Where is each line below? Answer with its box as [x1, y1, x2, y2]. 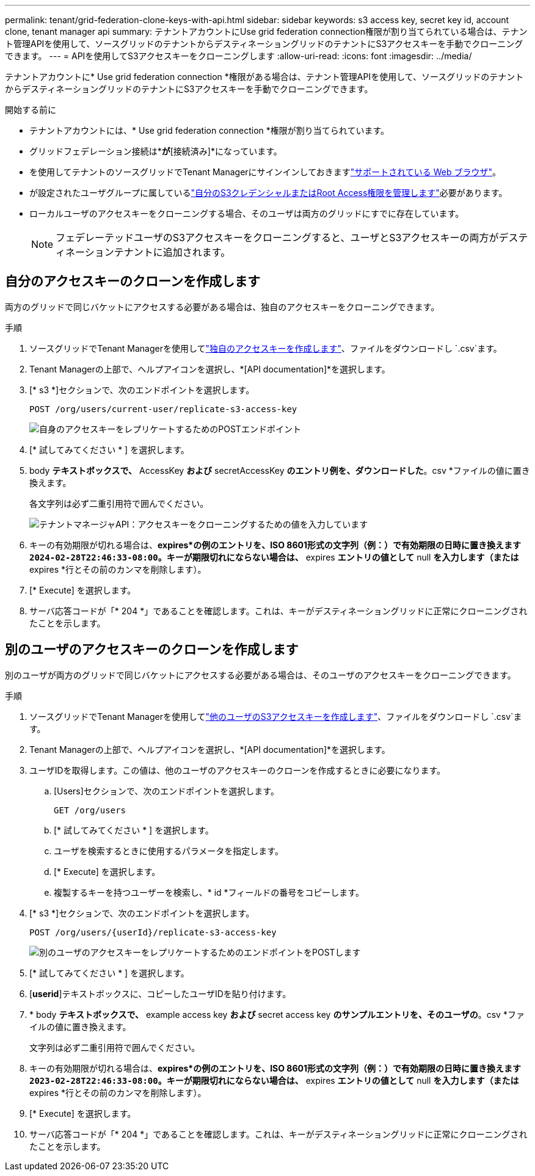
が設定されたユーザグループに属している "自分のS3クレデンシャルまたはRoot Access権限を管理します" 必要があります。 [29, 187, 508, 198]
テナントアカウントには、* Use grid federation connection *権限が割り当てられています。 [29, 125, 389, 136]
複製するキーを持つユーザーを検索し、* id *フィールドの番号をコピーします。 [54, 887, 364, 898]
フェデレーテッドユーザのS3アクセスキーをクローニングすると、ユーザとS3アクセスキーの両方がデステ [56, 231, 528, 244]
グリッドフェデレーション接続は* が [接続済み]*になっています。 [29, 146, 282, 156]
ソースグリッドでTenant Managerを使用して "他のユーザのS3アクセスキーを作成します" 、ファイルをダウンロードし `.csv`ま [29, 711, 522, 722]
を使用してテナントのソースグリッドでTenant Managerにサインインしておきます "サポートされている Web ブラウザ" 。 [29, 167, 501, 177]
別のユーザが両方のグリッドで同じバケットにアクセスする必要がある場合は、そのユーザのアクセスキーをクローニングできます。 [5, 669, 516, 680]
